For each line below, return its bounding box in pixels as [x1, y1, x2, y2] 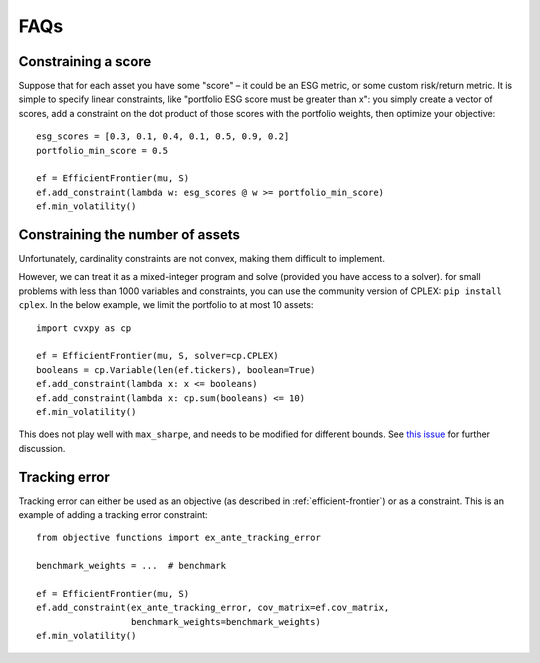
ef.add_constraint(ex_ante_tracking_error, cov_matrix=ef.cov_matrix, [36, 602, 390, 614]
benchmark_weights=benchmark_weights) [130, 616, 322, 627]
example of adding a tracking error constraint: [18, 509, 209, 521]
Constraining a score [18, 53, 152, 70]
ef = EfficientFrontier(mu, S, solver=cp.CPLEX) [36, 350, 279, 362]
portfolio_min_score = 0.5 [36, 145, 169, 156]
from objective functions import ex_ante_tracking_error [36, 532, 322, 544]
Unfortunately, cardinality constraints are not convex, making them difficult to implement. [18, 253, 385, 265]
